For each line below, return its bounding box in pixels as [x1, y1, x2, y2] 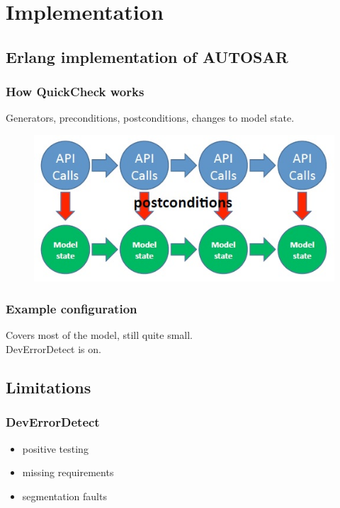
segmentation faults [22, 488, 107, 503]
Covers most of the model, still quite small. [6, 328, 193, 342]
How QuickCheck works [6, 83, 144, 100]
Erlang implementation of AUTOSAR [6, 45, 288, 67]
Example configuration [6, 300, 137, 318]
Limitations [6, 376, 91, 398]
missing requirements [22, 465, 114, 480]
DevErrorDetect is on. [6, 341, 101, 356]
